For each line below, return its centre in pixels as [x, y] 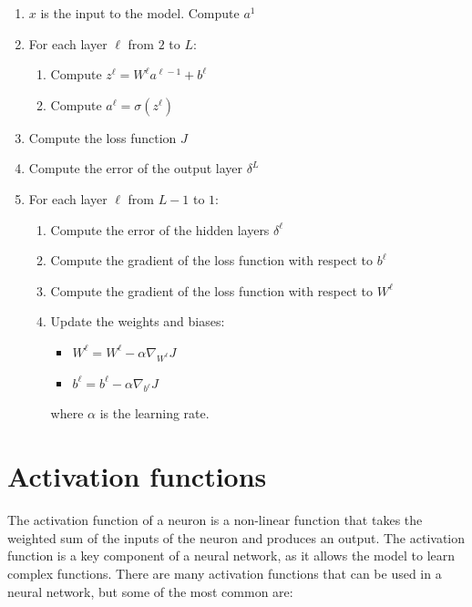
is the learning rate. [154, 413]
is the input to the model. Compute [140, 13]
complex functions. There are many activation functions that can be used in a [225, 573]
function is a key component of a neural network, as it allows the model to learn [231, 556]
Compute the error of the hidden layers [160, 229]
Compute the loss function [103, 137]
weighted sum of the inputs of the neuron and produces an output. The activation [236, 537]
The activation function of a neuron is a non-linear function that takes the [215, 520]
